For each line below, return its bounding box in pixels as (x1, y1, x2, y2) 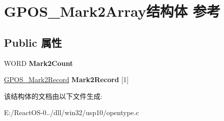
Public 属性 (4, 34, 62, 50)
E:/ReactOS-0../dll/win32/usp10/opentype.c (4, 107, 139, 118)
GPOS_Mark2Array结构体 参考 (4, 1, 221, 21)
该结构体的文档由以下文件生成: (4, 91, 102, 101)
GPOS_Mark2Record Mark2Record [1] (4, 74, 129, 85)
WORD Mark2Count (4, 58, 73, 68)
